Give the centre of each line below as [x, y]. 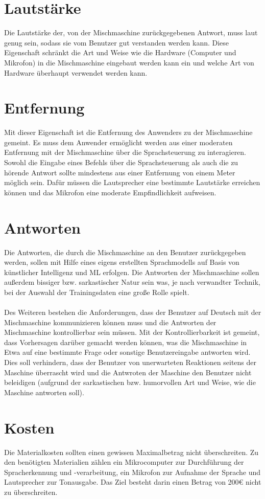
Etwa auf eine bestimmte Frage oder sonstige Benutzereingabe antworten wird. [127, 352]
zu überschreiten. [31, 492]
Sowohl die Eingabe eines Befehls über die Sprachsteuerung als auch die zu [121, 162]
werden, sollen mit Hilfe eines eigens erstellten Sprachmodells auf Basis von [122, 262]
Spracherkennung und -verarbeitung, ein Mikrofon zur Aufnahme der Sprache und [132, 472]
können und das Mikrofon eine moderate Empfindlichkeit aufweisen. [110, 192]
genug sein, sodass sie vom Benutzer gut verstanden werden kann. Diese [117, 42]
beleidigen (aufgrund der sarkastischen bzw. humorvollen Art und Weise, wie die [130, 382]
